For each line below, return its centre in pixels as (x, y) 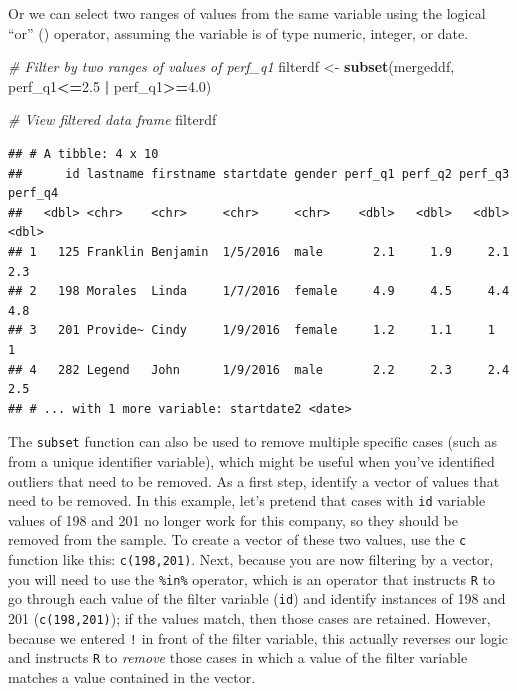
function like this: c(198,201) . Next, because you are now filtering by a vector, (251, 559)
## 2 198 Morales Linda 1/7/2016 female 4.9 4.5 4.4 (259, 291)
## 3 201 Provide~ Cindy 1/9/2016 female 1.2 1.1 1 (251, 330)
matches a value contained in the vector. (132, 676)
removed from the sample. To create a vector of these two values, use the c (237, 539)
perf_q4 (33, 193)
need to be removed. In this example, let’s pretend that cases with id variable (247, 500)
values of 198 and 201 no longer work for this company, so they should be (233, 519)
